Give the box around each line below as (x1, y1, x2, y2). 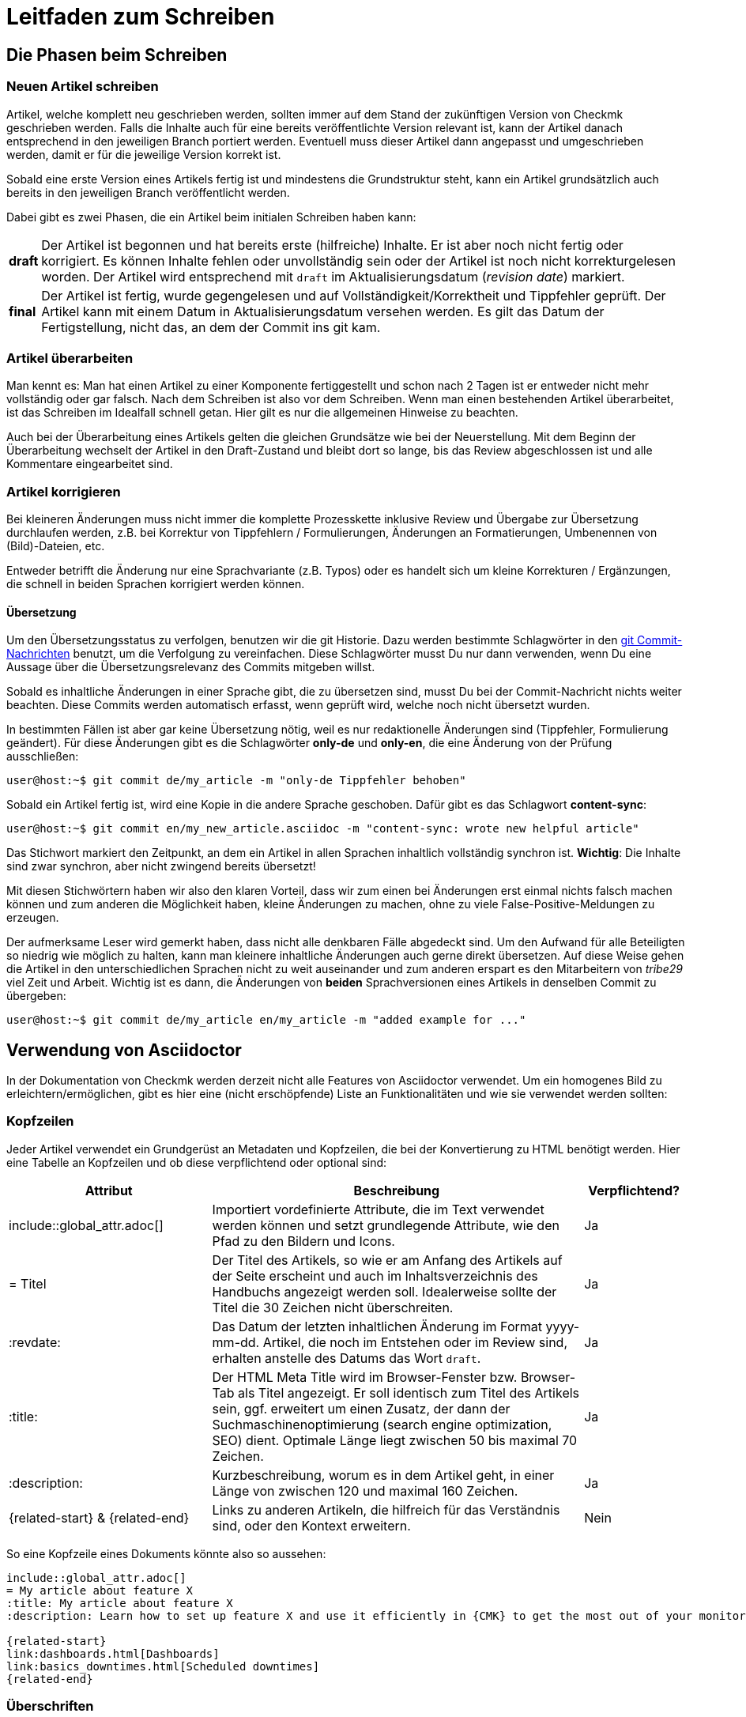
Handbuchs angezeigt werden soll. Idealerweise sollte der (212, 1283, 557, 1300)
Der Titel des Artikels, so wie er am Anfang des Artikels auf (212, 1251, 563, 1268)
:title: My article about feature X (6, 1596, 233, 1609)
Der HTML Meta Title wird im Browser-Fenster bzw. (212, 1368, 518, 1385)
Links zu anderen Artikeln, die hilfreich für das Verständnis (212, 1501, 560, 1518)
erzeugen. (6, 911, 59, 925)
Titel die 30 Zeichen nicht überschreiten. (212, 1299, 454, 1315)
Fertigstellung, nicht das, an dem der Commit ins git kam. (41, 319, 381, 335)
